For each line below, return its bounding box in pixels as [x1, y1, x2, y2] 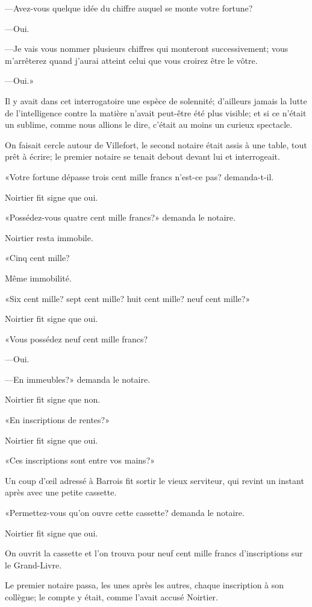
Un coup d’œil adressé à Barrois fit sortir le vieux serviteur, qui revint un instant [5, 474, 304, 486]
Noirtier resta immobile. [5, 231, 93, 244]
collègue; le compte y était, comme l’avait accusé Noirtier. [5, 591, 218, 603]
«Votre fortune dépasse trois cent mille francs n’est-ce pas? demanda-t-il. [5, 170, 274, 183]
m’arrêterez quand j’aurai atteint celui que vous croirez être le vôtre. [5, 54, 258, 66]
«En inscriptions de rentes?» [5, 414, 110, 426]
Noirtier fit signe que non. [5, 393, 101, 406]
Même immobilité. [5, 271, 72, 284]
